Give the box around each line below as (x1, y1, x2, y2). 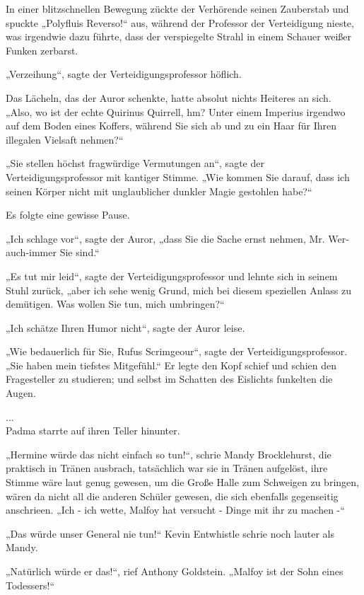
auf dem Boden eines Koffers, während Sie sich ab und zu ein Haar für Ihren (6, 118, 337, 133)
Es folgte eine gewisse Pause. (6, 207, 130, 222)
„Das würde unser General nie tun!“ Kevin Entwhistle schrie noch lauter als (6, 526, 335, 541)
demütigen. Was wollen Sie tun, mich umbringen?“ (6, 296, 225, 311)
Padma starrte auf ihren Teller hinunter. (6, 423, 180, 438)
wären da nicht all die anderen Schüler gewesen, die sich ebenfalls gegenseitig (6, 488, 339, 503)
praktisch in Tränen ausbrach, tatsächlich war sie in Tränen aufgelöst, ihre (6, 461, 328, 475)
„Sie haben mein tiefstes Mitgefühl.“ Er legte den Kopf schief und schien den (6, 357, 336, 372)
